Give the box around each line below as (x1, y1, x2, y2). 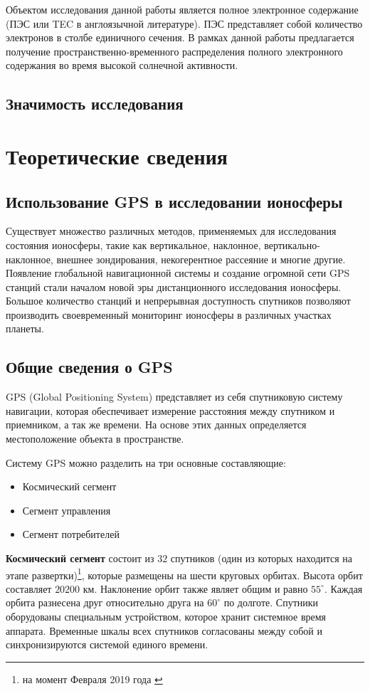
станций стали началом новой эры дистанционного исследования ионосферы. (6, 279, 342, 294)
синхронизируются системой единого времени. (6, 637, 208, 652)
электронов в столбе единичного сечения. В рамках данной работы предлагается (6, 30, 354, 45)
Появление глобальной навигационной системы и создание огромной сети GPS (6, 265, 350, 280)
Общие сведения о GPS (6, 356, 173, 378)
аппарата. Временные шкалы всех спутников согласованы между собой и (6, 623, 322, 638)
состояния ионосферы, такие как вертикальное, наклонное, (6, 237, 261, 252)
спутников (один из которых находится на (170, 551, 353, 566)
